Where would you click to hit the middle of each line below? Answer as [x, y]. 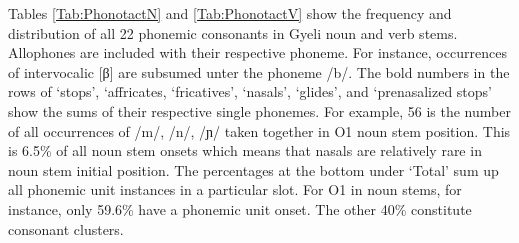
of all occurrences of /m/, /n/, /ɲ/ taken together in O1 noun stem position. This [259, 130]
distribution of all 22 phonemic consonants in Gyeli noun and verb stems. [233, 32]
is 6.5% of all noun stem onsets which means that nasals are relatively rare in [245, 150]
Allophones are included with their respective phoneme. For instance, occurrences [257, 52]
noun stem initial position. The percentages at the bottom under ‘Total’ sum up [253, 169]
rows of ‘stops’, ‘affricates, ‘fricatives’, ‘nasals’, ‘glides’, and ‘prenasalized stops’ [250, 91]
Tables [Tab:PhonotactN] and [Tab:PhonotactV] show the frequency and [230, 13]
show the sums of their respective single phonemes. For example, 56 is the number [259, 110]
